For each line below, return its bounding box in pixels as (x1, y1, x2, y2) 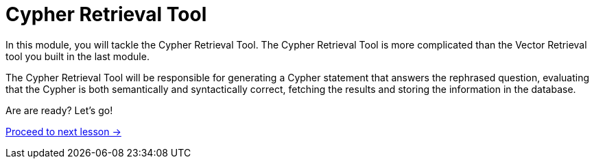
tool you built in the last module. (5, 50, 150, 62)
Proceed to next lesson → (5, 125, 121, 137)
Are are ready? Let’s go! (5, 104, 113, 116)
